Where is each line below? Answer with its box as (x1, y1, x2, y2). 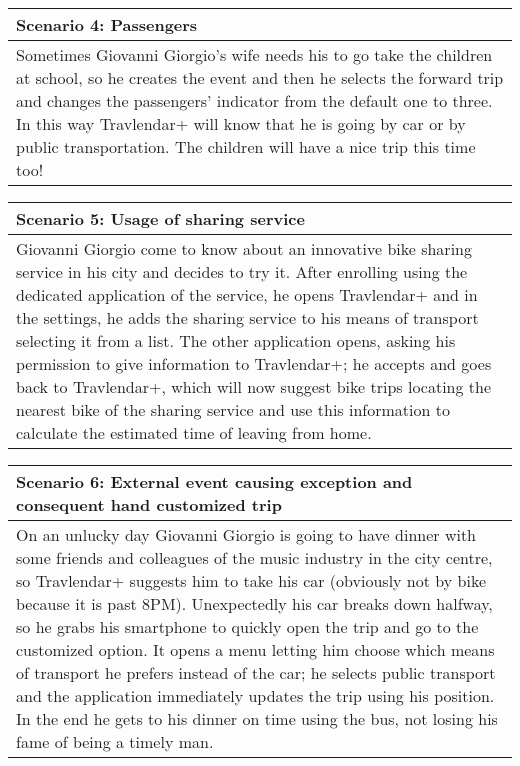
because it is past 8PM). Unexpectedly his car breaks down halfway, (16, 592, 493, 615)
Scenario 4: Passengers (16, 13, 198, 36)
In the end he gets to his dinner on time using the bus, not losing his (16, 707, 498, 730)
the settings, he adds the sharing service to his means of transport (16, 306, 479, 329)
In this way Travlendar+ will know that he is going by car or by (16, 112, 466, 135)
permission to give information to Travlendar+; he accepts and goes (16, 352, 492, 375)
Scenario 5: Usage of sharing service (16, 207, 305, 230)
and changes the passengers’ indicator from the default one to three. (16, 89, 493, 112)
